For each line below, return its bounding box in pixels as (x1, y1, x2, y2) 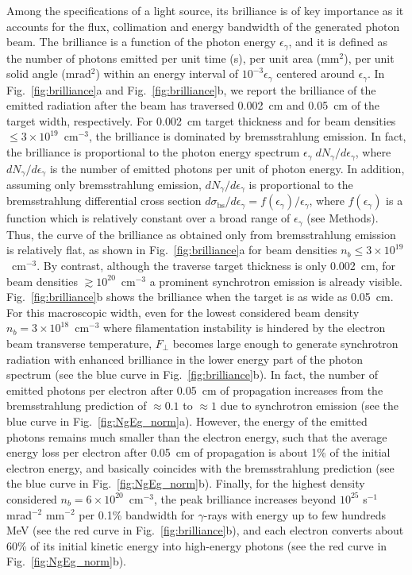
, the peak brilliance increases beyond (153, 490, 337, 507)
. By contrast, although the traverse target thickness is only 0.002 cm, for (37, 257, 396, 274)
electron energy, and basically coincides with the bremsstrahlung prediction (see (6, 459, 395, 476)
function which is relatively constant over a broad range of (6, 210, 291, 226)
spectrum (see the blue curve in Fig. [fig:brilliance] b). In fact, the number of (6, 366, 379, 383)
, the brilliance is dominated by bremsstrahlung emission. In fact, (89, 128, 406, 145)
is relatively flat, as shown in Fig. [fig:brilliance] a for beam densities (6, 241, 337, 258)
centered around (276, 65, 355, 82)
